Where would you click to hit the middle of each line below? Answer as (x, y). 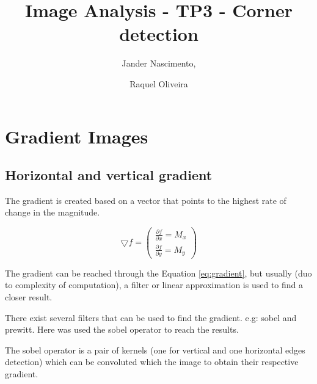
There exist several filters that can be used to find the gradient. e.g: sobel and (151, 317)
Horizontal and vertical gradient (109, 175)
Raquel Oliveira (159, 83)
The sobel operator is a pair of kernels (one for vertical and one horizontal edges (155, 350)
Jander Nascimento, (159, 63)
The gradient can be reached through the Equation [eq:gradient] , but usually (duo (158, 273)
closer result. (29, 297)
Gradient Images (77, 136)
